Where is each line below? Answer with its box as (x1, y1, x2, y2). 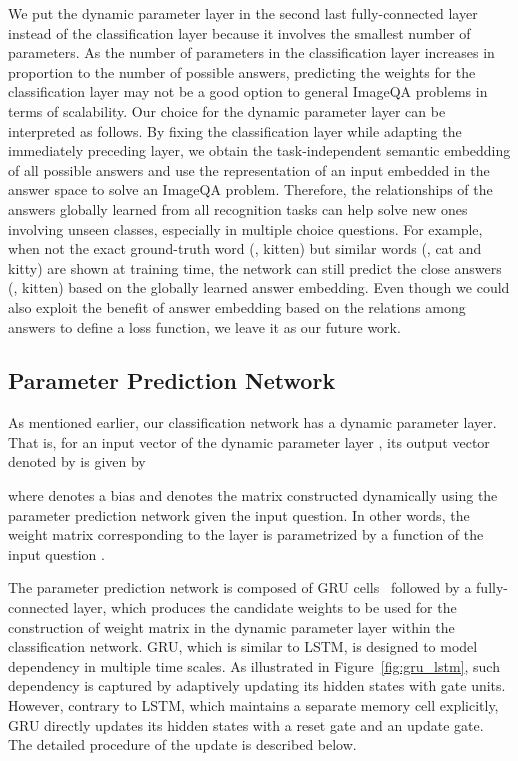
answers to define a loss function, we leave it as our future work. (8, 316, 401, 337)
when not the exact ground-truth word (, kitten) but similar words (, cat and (8, 238, 482, 259)
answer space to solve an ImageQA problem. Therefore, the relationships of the (8, 179, 493, 200)
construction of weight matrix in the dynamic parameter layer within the (8, 616, 455, 637)
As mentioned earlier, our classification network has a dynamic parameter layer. (8, 412, 497, 433)
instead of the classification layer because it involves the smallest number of (8, 22, 471, 43)
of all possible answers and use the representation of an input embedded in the (8, 159, 490, 180)
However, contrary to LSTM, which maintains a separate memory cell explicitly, (8, 695, 499, 716)
